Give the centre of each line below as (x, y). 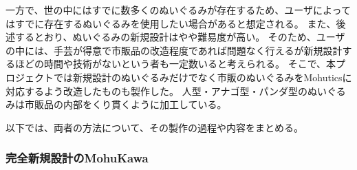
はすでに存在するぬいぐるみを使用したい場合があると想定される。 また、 (171, 23)
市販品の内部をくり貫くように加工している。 (126, 104)
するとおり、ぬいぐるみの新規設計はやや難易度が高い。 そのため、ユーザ (180, 37)
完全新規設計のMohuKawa (77, 158)
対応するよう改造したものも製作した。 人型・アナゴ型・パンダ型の (157, 91)
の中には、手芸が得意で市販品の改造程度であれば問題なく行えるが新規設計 (174, 50)
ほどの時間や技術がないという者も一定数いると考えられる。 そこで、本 (175, 64)
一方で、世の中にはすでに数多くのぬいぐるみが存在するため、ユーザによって (178, 10)
